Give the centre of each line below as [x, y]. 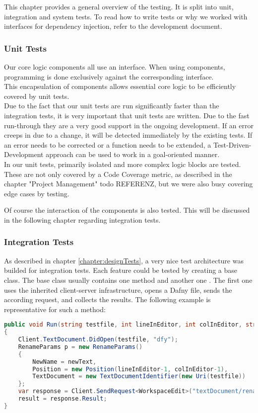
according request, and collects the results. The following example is [107, 299]
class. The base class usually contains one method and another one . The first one [128, 280]
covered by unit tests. [37, 96]
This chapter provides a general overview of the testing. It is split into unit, [119, 6]
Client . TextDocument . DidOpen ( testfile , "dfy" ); [98, 340]
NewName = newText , [64, 362]
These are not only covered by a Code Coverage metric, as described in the [118, 174]
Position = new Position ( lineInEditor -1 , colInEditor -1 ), [130, 369]
